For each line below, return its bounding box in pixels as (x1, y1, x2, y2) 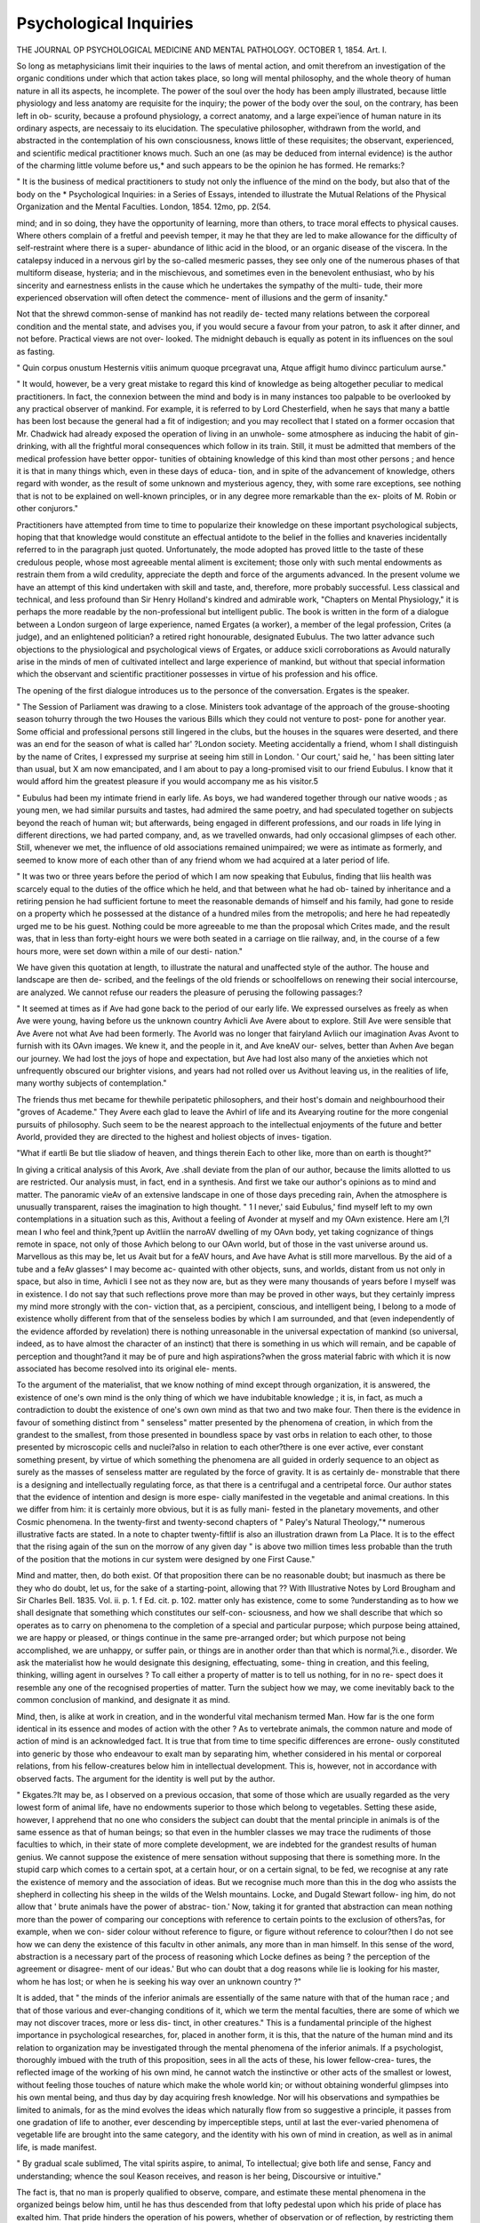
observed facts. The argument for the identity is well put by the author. (16, 1773, 276, 1784)
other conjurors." (16, 503, 79, 514)
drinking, (16, 441, 49, 452)
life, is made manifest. (16, 2141, 97, 2152)
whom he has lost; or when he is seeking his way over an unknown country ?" (16, 1976, 302, 1986)
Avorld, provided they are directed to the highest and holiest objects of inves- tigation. (16, 1131, 332, 1142)
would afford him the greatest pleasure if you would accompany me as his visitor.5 (16, 776, 319, 787)
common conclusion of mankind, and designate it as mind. (16, 1695, 231, 1705)
